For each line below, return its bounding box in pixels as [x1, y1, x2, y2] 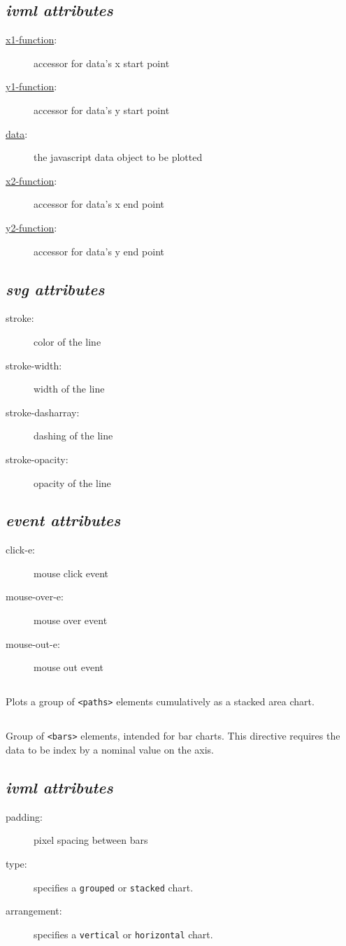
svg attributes [6, 278, 105, 299]
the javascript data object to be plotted [34, 150, 203, 164]
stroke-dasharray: [6, 404, 80, 419]
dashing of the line [34, 428, 113, 443]
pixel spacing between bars [34, 833, 148, 847]
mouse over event [34, 613, 108, 628]
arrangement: [6, 903, 62, 918]
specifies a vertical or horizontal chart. [34, 926, 213, 941]
